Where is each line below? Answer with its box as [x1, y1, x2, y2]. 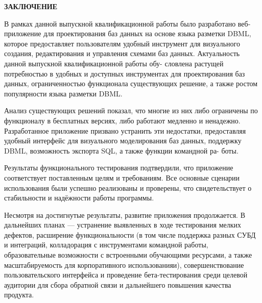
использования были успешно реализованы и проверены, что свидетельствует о [4, 182, 252, 193]
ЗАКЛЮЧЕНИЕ [4, 1, 58, 11]
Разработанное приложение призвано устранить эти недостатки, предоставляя [4, 125, 246, 136]
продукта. [4, 289, 34, 300]
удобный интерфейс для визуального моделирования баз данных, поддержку [4, 135, 242, 146]
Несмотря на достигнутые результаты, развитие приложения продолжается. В [4, 209, 246, 220]
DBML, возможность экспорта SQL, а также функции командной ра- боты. [4, 145, 239, 156]
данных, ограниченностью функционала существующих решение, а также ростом [4, 78, 258, 89]
